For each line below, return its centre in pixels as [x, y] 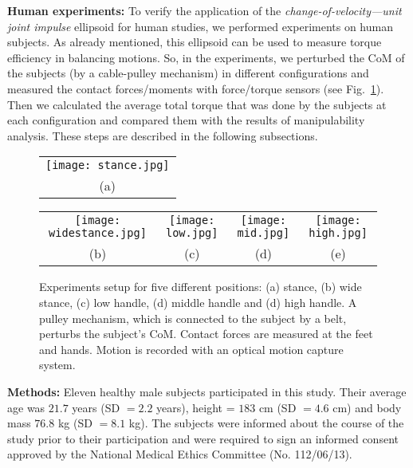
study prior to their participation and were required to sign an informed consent [203, 438]
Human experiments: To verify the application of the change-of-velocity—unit [205, 10]
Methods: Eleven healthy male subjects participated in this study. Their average [207, 391]
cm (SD [277, 407]
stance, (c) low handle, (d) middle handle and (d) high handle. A [198, 302]
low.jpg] [192, 233]
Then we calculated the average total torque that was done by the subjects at [197, 104]
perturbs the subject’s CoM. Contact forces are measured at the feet [206, 334]
